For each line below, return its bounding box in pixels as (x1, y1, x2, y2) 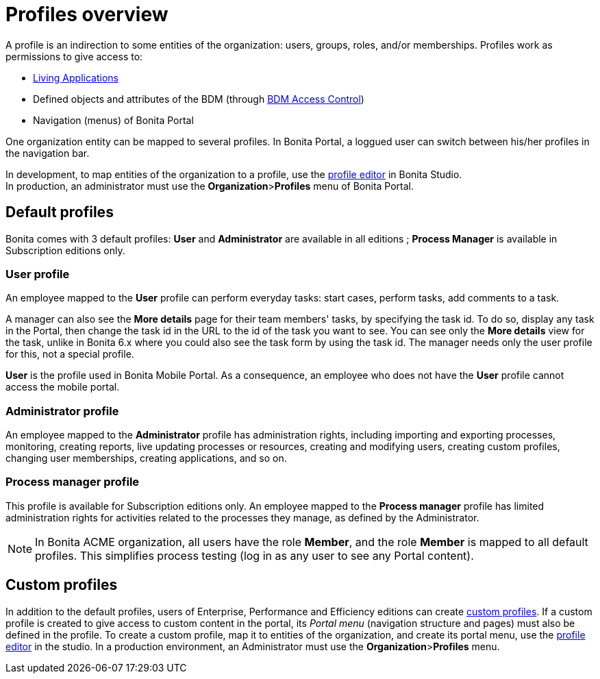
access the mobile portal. (5, 381, 120, 393)
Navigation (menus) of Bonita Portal (33, 114, 194, 126)
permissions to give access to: (5, 50, 143, 62)
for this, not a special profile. (5, 348, 134, 360)
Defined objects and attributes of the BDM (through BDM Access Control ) (33, 92, 364, 105)
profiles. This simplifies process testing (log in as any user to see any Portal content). (35, 548, 474, 563)
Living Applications (33, 71, 118, 84)
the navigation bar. (5, 147, 90, 159)
